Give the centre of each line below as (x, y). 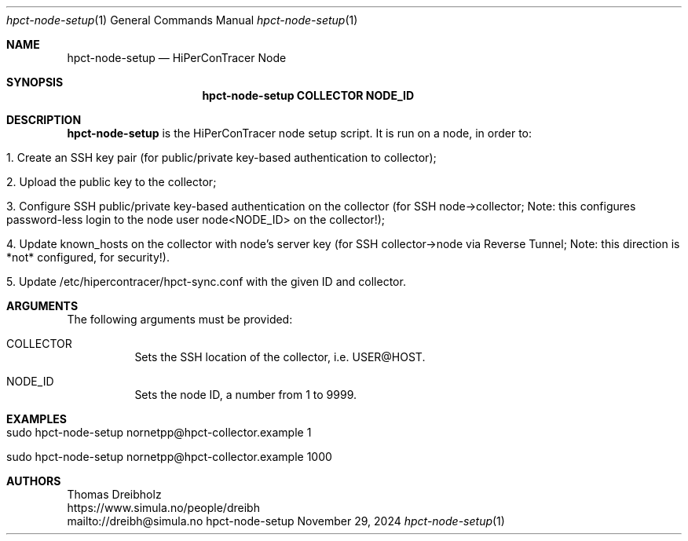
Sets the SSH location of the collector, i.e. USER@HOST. (280, 357)
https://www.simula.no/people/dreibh (163, 508)
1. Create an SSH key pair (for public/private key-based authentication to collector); (221, 157)
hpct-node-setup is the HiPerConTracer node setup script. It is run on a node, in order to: (300, 133)
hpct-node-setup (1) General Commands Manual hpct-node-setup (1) (182, 20)
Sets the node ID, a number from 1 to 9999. (246, 395)
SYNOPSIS (35, 82)
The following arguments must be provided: (180, 319)
